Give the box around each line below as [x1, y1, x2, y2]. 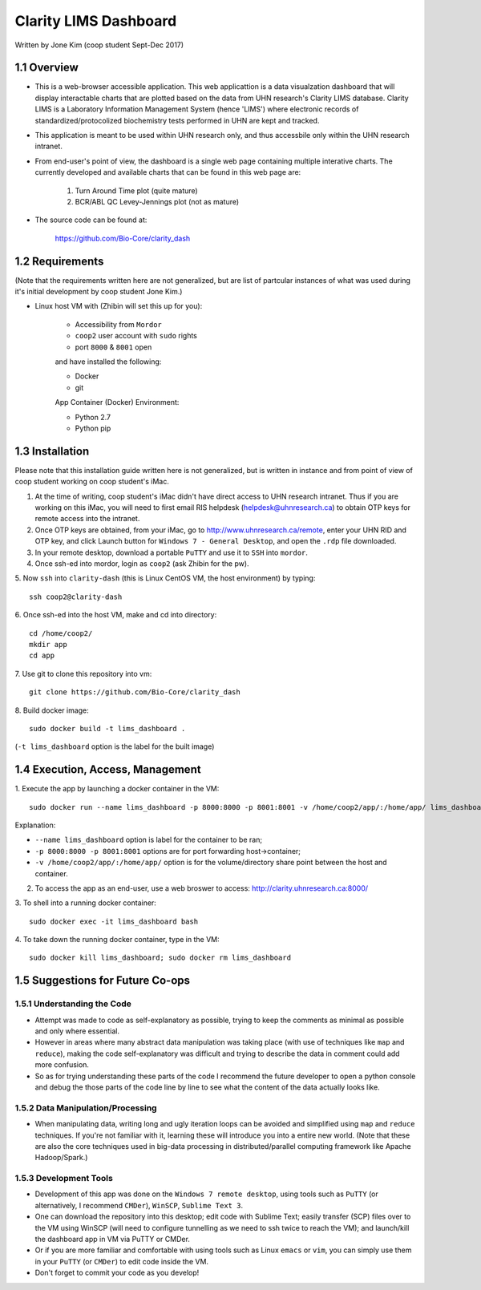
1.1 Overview [14, 61, 79, 75]
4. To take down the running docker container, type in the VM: [14, 935, 220, 944]
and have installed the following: [55, 357, 162, 366]
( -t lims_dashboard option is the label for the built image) [14, 742, 215, 751]
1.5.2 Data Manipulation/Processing [14, 1102, 157, 1114]
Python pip [75, 423, 111, 433]
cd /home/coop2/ [29, 629, 93, 637]
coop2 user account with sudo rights [75, 331, 198, 341]
